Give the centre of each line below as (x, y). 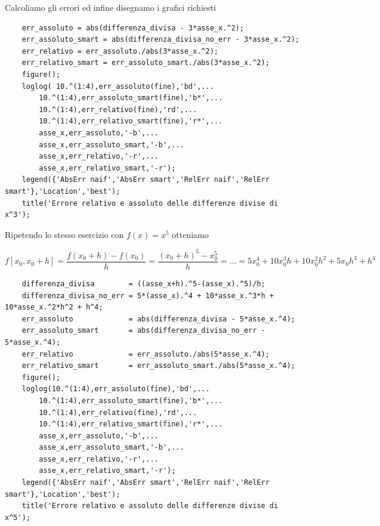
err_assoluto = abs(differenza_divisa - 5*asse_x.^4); (158, 319)
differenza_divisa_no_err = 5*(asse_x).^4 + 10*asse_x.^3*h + (148, 296)
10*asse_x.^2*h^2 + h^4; (54, 307)
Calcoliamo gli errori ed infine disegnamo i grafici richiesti (110, 7)
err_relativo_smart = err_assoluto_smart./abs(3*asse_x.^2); (146, 63)
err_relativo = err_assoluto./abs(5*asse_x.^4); (146, 354)
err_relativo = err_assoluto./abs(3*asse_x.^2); (120, 51)
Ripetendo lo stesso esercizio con (64, 234)
